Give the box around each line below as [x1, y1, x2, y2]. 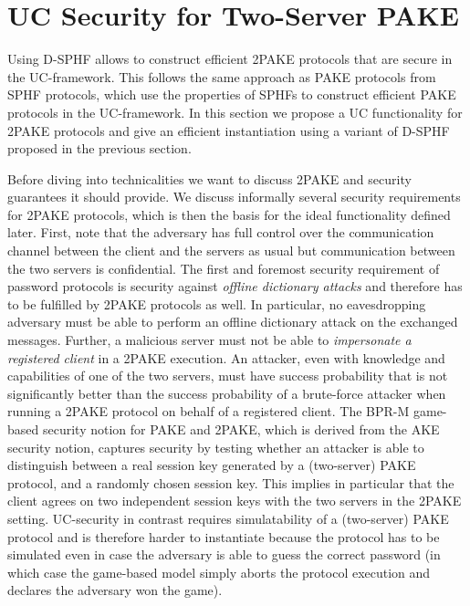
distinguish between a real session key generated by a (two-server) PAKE [7, 455, 416, 475]
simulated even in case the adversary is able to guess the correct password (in [7, 545, 441, 564]
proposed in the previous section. [7, 139, 192, 158]
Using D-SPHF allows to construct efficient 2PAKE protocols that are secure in [7, 49, 453, 68]
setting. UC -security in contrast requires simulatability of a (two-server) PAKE [7, 508, 449, 528]
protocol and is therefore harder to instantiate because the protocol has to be [7, 527, 440, 546]
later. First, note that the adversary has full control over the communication [7, 223, 434, 242]
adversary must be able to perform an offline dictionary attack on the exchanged [7, 312, 458, 331]
